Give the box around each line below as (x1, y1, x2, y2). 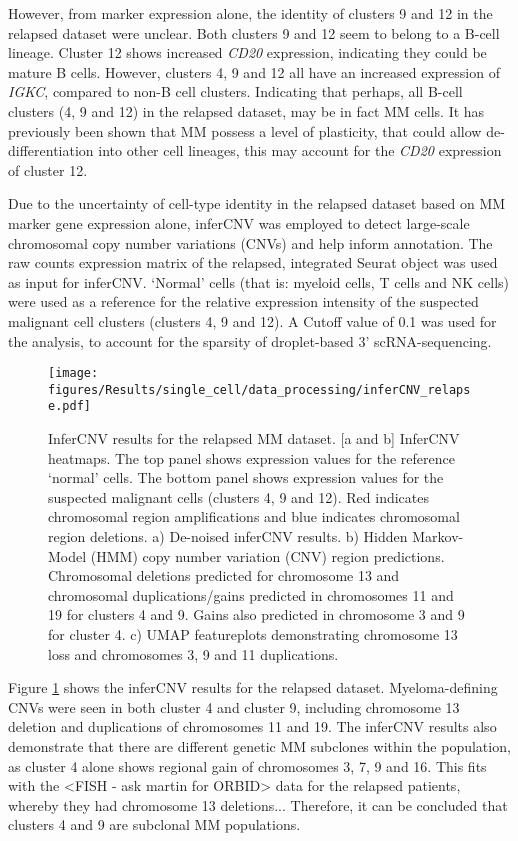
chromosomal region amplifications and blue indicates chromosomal (48, 506, 460, 527)
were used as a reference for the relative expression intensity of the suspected (8, 291, 479, 312)
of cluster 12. (8, 159, 88, 180)
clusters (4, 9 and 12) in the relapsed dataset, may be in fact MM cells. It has (8, 100, 485, 121)
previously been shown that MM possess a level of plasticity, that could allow (8, 120, 482, 141)
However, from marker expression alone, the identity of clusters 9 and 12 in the (8, 3, 493, 23)
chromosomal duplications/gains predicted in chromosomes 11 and (48, 584, 454, 605)
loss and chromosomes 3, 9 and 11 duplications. (48, 643, 339, 664)
